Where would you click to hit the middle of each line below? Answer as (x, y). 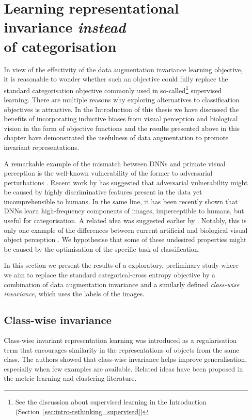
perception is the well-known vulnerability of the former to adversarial (108, 173)
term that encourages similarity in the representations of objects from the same (122, 349)
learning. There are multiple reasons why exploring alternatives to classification (122, 99)
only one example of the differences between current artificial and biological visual (126, 230)
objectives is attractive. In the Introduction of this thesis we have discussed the (121, 109)
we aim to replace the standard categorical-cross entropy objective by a (110, 275)
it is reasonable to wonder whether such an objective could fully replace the (116, 79)
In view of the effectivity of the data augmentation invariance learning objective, (123, 69)
